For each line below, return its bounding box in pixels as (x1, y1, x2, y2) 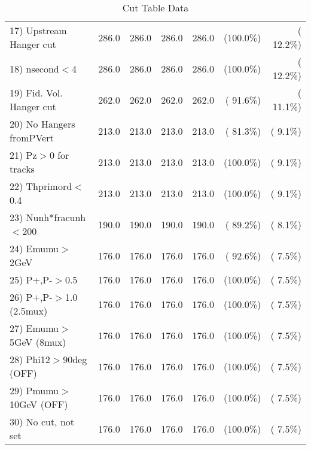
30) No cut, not (10, 415, 75, 428)
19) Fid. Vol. (10, 86, 63, 99)
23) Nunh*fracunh (10, 210, 86, 224)
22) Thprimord (10, 179, 72, 193)
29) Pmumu (10, 383, 59, 397)
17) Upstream (10, 23, 67, 37)
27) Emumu (10, 321, 59, 335)
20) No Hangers (10, 117, 75, 131)
